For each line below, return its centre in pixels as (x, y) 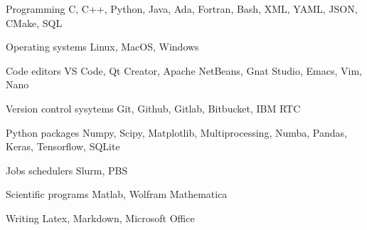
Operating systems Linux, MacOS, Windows (102, 47)
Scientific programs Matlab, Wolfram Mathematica (117, 194)
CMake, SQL (34, 22)
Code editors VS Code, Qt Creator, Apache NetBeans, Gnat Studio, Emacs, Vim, (184, 70)
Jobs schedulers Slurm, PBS (67, 170)
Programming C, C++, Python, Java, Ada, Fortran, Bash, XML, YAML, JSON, (182, 9)
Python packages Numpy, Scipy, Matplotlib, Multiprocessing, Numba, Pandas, (176, 132)
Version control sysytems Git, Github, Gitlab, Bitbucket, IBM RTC (153, 108)
